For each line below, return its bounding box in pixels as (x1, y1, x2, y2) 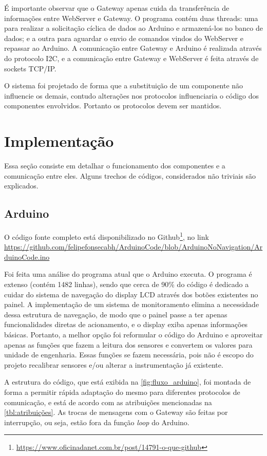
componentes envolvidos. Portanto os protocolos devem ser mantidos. (4, 100, 222, 111)
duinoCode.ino (4, 251, 50, 262)
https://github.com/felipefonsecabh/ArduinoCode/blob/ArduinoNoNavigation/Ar (4, 241, 263, 252)
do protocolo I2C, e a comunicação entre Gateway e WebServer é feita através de (4, 52, 259, 63)
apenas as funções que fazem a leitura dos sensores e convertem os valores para (4, 339, 253, 350)
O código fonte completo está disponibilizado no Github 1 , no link (4, 230, 209, 242)
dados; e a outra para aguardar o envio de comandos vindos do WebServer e (4, 32, 243, 43)
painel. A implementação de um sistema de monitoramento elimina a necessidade (4, 299, 259, 310)
